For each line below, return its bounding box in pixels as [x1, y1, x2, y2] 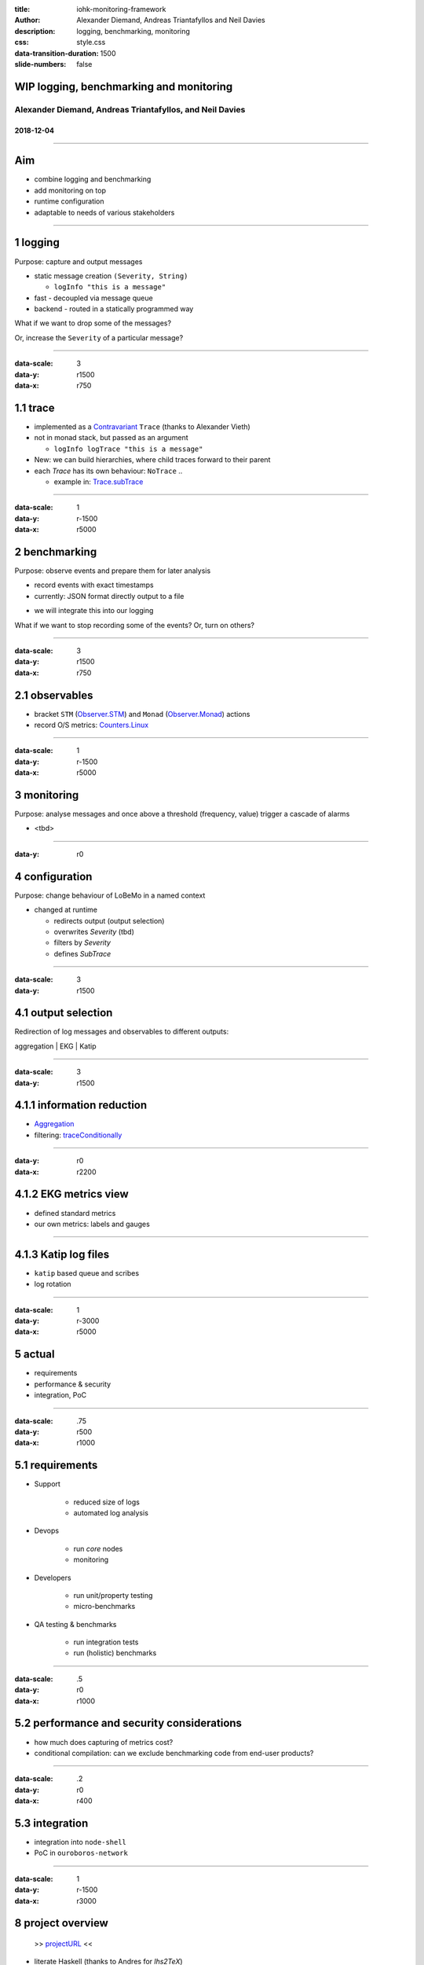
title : [14, 5, 31, 13]
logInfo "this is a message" [53, 283, 166, 292]
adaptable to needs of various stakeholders [34, 208, 175, 217]
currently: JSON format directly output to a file [34, 591, 185, 601]
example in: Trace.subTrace [53, 476, 144, 487]
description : [14, 26, 56, 35]
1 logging [14, 236, 60, 249]
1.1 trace [14, 401, 55, 414]
